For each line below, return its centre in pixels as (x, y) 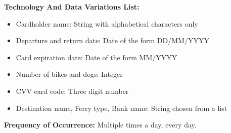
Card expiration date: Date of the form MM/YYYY (97, 57)
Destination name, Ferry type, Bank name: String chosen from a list (122, 108)
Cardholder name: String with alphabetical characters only (107, 23)
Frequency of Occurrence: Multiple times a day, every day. (100, 125)
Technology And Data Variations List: (72, 7)
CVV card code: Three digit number (72, 91)
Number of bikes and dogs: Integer (69, 74)
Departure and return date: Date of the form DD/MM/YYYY (112, 40)
